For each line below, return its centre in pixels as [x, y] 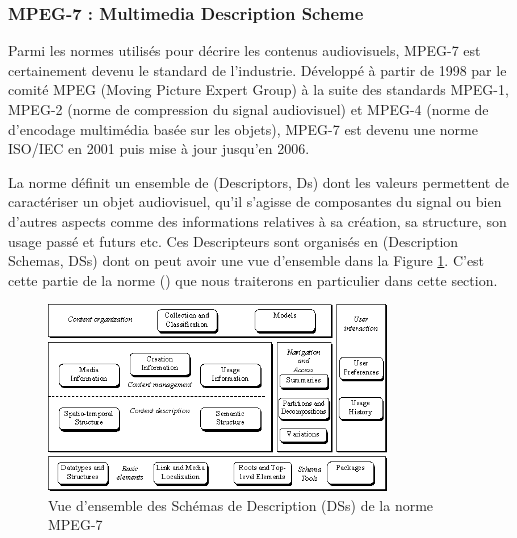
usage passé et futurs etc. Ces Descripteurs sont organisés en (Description [233, 240]
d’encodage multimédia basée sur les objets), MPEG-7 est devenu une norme [243, 128]
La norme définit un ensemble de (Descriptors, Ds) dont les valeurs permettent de [258, 181]
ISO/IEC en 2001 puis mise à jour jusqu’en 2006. [159, 148]
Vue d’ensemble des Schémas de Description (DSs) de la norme [241, 504]
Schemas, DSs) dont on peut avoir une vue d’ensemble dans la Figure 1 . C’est [246, 260]
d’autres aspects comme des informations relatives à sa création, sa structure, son [257, 220]
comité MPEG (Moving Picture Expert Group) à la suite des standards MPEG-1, [258, 89]
